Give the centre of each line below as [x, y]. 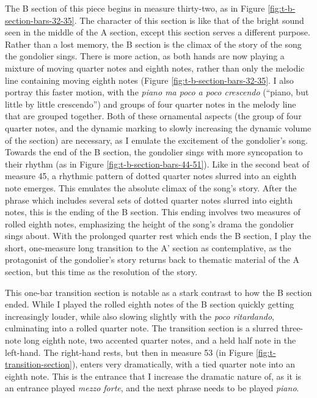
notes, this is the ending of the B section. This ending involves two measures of [153, 212]
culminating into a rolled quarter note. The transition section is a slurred [142, 328]
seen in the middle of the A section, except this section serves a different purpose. [158, 32]
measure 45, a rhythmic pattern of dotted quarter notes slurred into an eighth [151, 176]
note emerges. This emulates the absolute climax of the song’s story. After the [151, 187]
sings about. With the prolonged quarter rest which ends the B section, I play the [158, 236]
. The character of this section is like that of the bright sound [189, 20]
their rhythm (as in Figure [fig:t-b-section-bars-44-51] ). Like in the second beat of [157, 164]
